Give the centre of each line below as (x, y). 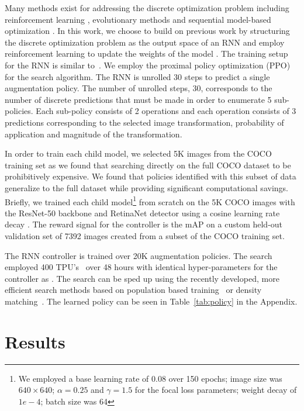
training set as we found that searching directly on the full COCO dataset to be (148, 165)
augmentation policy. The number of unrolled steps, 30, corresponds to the (139, 88)
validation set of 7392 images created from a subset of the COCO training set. (145, 235)
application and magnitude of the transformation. (94, 134)
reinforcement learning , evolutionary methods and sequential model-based (138, 19)
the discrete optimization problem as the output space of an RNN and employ (145, 42)
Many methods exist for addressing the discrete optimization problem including (147, 8)
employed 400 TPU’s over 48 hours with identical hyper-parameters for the (141, 267)
